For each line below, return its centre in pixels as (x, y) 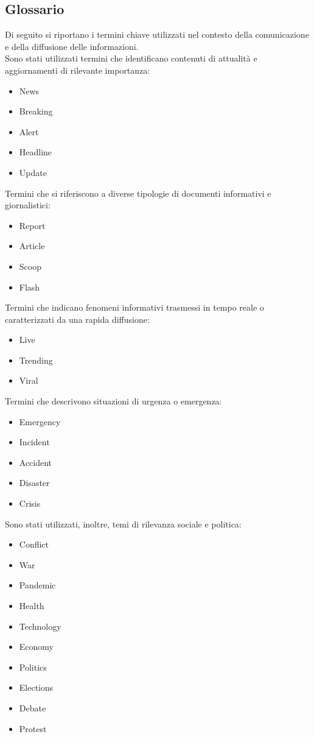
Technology (40, 626)
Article (32, 246)
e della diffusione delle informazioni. (72, 46)
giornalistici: (28, 205)
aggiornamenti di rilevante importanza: (78, 70)
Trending (36, 360)
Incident (34, 442)
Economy (36, 647)
